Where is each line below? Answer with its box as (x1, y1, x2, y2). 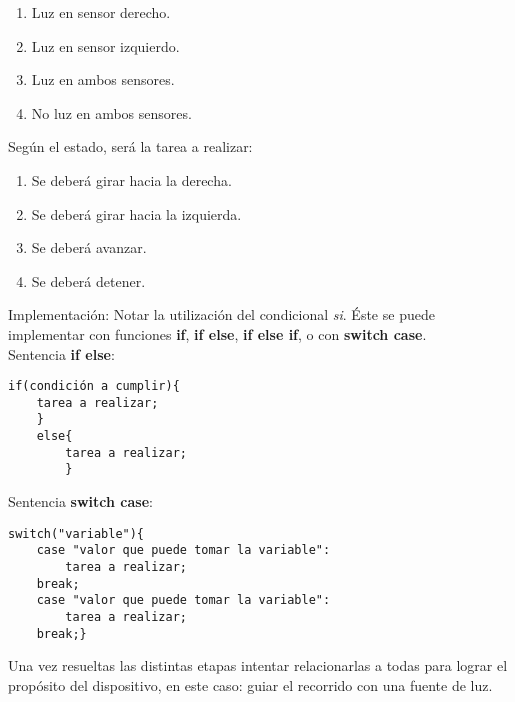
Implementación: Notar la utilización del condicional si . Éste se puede (8, 304, 435, 325)
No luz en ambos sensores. (31, 102, 192, 123)
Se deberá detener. (31, 270, 146, 291)
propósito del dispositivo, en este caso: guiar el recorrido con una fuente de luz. (8, 674, 493, 695)
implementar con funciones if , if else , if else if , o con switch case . (8, 323, 427, 344)
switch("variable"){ (8, 526, 145, 541)
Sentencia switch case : (8, 491, 153, 512)
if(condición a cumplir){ (8, 379, 180, 394)
